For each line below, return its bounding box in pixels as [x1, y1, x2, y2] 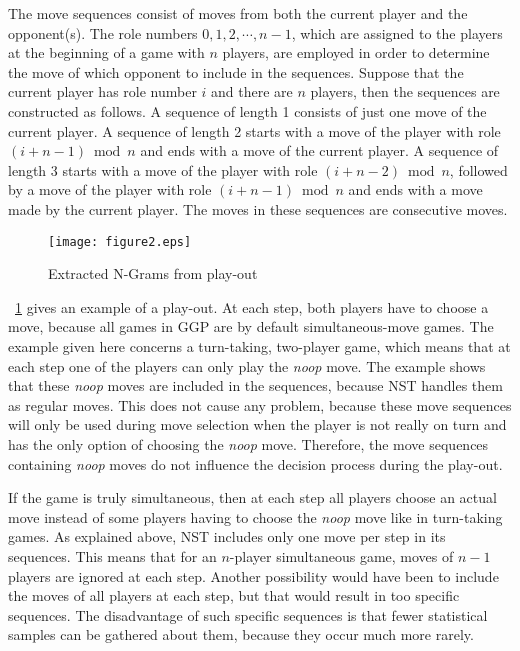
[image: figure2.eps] [48, 234, 192, 249]
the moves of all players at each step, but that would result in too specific [8, 585, 460, 606]
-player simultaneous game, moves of [229, 545, 454, 566]
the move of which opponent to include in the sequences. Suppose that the [8, 61, 464, 82]
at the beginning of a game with [8, 42, 205, 63]
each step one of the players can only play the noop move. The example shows [8, 355, 486, 376]
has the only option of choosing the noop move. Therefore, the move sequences [8, 433, 489, 454]
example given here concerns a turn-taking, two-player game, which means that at [8, 335, 511, 356]
